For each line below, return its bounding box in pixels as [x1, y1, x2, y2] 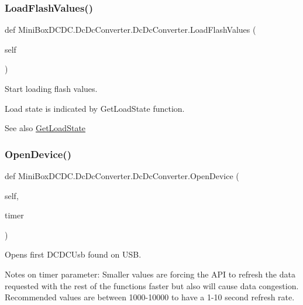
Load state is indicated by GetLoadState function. [5, 102, 185, 114]
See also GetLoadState [5, 122, 86, 134]
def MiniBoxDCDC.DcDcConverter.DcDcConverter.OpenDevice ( [5, 170, 239, 181]
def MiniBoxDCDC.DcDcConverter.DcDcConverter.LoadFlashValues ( [5, 23, 256, 36]
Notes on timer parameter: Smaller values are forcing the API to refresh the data [5, 268, 295, 280]
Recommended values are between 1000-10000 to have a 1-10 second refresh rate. [5, 291, 295, 303]
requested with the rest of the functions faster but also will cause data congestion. [5, 279, 299, 292]
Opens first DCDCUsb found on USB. [5, 248, 142, 261]
